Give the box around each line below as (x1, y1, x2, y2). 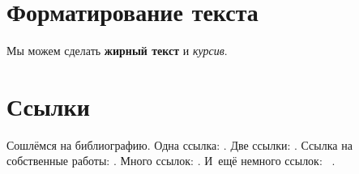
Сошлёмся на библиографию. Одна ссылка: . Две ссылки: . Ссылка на (6, 136, 353, 153)
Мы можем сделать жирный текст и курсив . (6, 42, 228, 59)
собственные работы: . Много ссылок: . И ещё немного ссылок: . (6, 152, 335, 169)
